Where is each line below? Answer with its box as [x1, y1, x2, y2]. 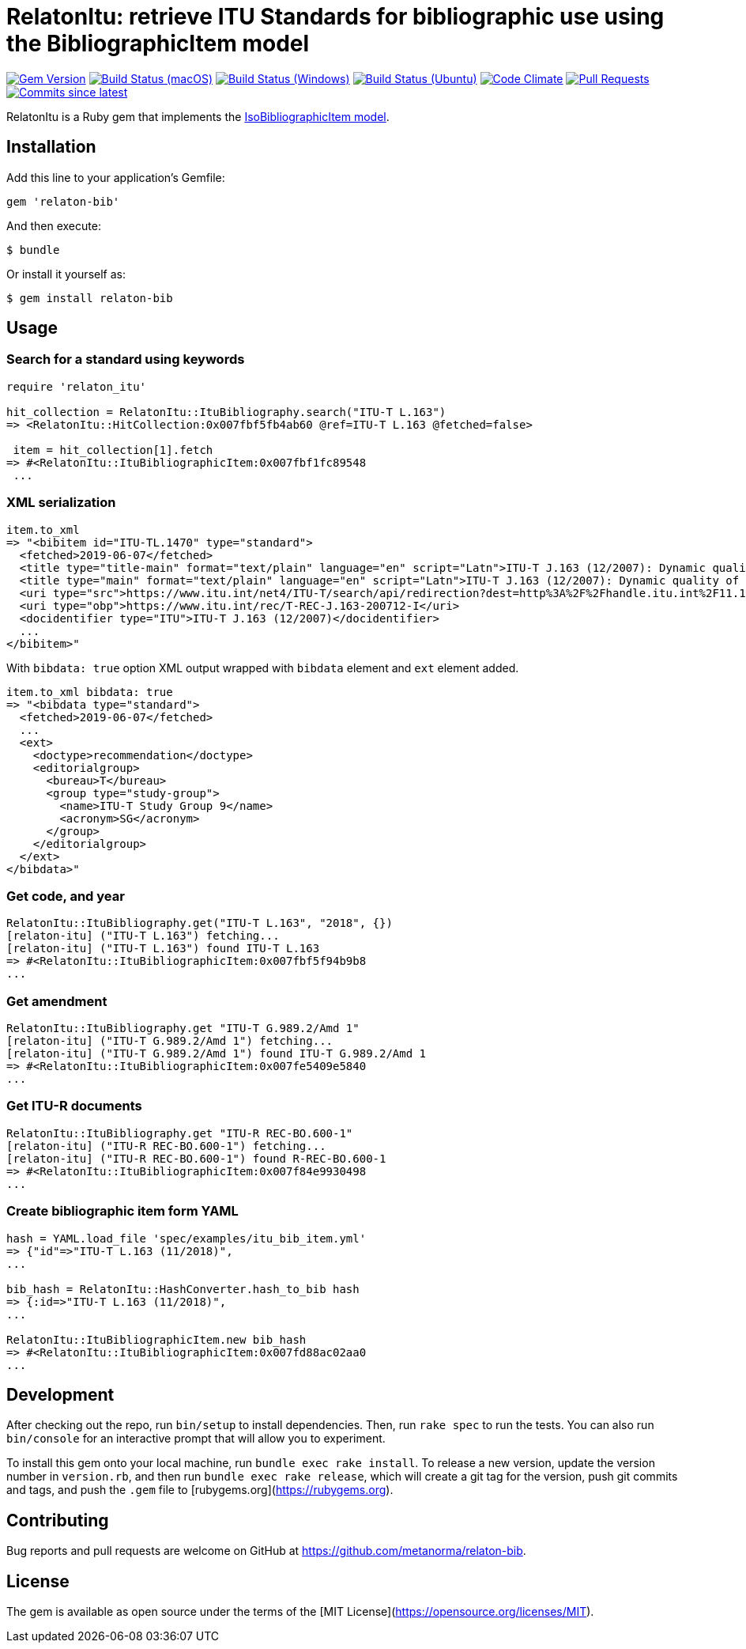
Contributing [6, 1510, 109, 1530]
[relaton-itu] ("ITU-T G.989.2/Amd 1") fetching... [6, 1034, 333, 1048]
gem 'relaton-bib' [6, 195, 120, 208]
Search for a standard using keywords [6, 351, 245, 368]
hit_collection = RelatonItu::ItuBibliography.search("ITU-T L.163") [6, 405, 446, 418]
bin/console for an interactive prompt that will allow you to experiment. [6, 1432, 386, 1446]
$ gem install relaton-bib [6, 291, 173, 304]
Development [6, 1384, 115, 1405]
